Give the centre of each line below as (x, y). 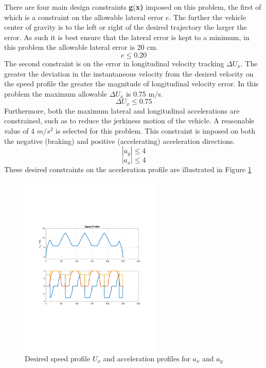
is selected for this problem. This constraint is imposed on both (155, 130)
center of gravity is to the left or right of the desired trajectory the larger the (126, 27)
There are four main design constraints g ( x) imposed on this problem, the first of (133, 7)
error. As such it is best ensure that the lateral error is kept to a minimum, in (127, 37)
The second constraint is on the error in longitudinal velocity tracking (114, 63)
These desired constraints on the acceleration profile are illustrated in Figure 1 (128, 169)
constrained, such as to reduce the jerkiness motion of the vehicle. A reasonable (129, 121)
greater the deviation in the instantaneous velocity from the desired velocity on (129, 73)
